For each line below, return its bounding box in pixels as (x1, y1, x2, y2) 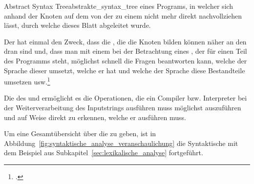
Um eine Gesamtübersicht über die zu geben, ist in (4, 128, 156, 139)
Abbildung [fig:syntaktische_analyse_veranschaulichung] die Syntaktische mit (4, 138, 238, 148)
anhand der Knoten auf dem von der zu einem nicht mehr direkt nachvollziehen (4, 10, 242, 20)
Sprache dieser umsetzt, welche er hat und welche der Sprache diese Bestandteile (4, 65, 245, 75)
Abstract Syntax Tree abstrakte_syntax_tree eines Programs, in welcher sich (4, 1, 233, 11)
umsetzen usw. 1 (4, 75, 50, 86)
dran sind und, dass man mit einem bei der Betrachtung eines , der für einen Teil (4, 46, 247, 56)
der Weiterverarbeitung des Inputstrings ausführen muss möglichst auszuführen (4, 102, 241, 112)
